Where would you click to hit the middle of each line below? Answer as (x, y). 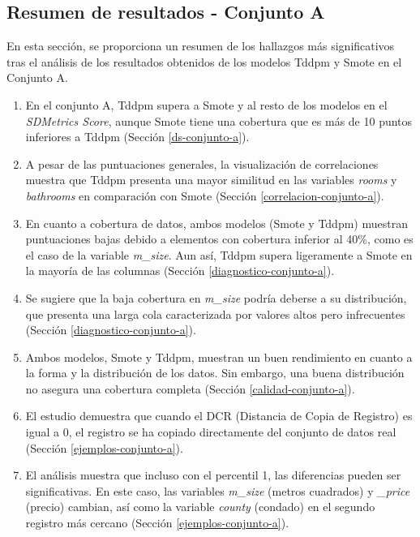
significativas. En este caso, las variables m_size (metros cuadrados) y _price (218, 490)
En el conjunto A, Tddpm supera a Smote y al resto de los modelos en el (206, 104)
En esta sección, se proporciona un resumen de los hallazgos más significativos (201, 46)
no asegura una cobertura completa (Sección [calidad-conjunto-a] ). (190, 388)
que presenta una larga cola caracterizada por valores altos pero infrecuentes (215, 314)
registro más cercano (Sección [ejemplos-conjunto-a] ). (157, 523)
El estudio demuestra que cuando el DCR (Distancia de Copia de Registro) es (219, 416)
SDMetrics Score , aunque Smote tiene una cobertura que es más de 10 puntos (219, 120)
